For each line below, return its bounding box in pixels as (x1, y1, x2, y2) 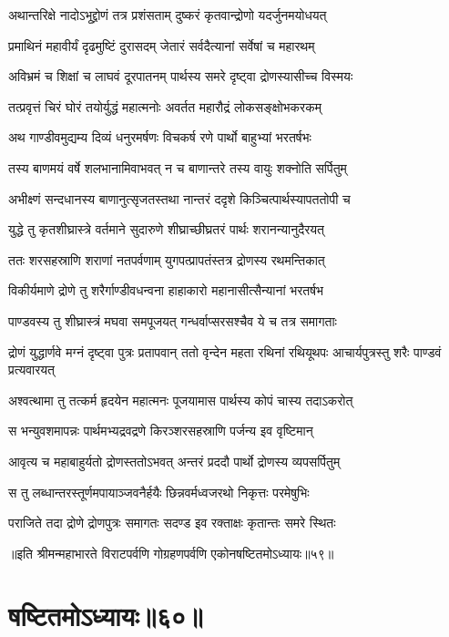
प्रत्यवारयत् (8, 360, 55, 379)
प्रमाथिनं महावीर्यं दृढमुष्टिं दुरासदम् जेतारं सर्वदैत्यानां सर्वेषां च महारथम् (8, 36, 315, 55)
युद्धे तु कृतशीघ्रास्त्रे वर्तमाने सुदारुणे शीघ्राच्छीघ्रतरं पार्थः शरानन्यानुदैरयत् (8, 220, 324, 239)
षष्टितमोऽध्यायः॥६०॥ (8, 597, 203, 634)
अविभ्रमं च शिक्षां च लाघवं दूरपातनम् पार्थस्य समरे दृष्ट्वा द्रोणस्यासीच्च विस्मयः (8, 67, 353, 86)
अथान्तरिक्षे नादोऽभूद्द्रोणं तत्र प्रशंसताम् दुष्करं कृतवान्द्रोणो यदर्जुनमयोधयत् (8, 5, 327, 24)
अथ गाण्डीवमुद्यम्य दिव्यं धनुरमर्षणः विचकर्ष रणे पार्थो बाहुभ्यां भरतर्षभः (8, 128, 311, 147)
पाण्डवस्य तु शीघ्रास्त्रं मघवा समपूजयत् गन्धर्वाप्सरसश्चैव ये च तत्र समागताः (8, 311, 337, 330)
